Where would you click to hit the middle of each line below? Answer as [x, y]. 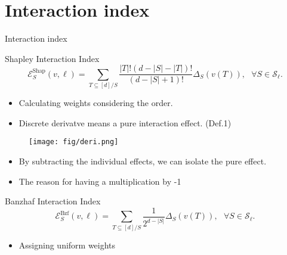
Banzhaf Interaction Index [53, 201]
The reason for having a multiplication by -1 [100, 181]
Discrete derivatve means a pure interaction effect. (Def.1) [125, 122]
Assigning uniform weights [67, 245]
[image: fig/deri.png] [74, 142]
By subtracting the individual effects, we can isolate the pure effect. [143, 161]
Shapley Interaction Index [52, 58]
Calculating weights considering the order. [96, 103]
